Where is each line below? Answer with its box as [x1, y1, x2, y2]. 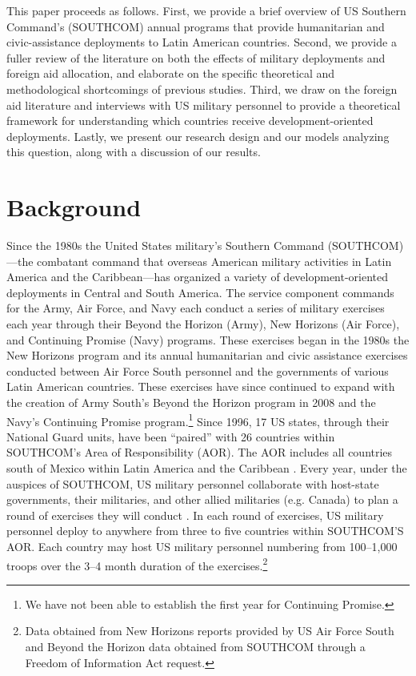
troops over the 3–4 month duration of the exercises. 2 [6, 554, 268, 573]
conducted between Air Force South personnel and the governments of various [6, 362, 389, 379]
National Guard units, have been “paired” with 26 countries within [6, 428, 335, 445]
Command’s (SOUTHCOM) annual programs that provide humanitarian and [6, 18, 385, 34]
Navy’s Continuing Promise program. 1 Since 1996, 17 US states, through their [6, 410, 390, 429]
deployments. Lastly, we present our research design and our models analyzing [6, 127, 390, 144]
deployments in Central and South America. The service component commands [6, 284, 394, 300]
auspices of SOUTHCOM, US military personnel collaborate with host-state [6, 475, 379, 492]
